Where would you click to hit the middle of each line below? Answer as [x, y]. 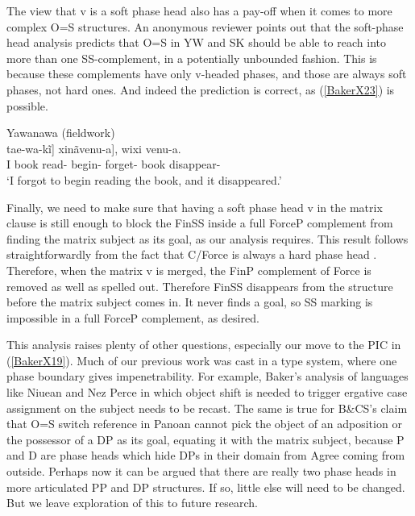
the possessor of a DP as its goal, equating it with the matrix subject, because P [205, 439]
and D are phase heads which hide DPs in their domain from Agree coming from [206, 455]
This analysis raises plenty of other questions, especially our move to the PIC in [204, 345]
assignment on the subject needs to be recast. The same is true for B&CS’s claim [207, 408]
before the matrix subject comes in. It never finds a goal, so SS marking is [190, 302]
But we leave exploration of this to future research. [132, 503]
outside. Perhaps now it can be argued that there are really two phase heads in [201, 471]
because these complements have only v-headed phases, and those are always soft [207, 74]
